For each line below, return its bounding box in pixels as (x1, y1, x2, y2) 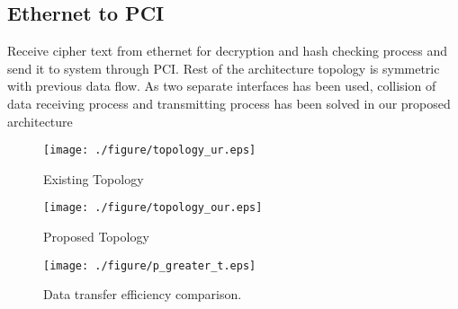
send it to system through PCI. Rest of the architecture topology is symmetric (7, 58, 440, 77)
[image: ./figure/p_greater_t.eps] (43, 259, 256, 272)
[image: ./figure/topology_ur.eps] (43, 144, 256, 157)
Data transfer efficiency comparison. (43, 285, 242, 304)
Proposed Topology (43, 227, 149, 246)
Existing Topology (43, 169, 144, 188)
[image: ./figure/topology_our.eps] (43, 201, 263, 215)
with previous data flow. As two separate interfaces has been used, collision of (7, 76, 436, 95)
